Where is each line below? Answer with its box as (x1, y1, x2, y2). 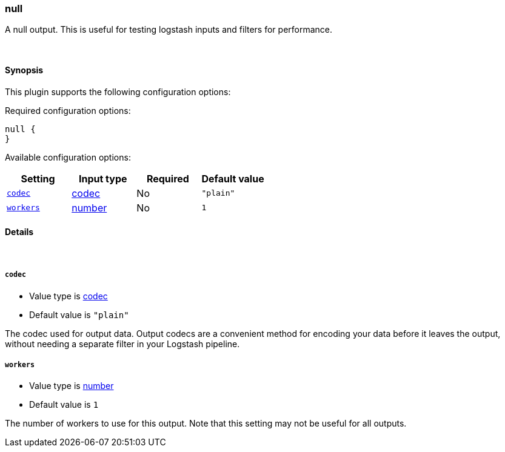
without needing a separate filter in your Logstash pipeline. (5, 338, 240, 349)
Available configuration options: (5, 151, 131, 162)
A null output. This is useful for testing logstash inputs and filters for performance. (5, 24, 333, 35)
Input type (78, 172, 127, 185)
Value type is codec (29, 290, 108, 301)
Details (5, 227, 34, 238)
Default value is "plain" (29, 309, 129, 320)
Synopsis (5, 64, 44, 75)
